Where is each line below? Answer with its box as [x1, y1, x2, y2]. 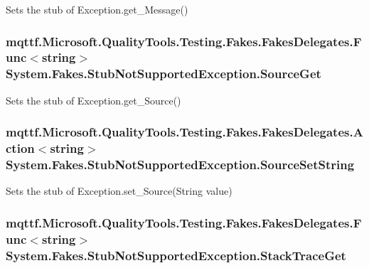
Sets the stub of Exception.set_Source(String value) [6, 183, 232, 198]
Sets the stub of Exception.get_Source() [6, 92, 181, 107]
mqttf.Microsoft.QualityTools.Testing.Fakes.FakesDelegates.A [6, 123, 363, 141]
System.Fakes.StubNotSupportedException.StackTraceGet [6, 246, 346, 264]
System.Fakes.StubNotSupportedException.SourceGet [6, 65, 321, 82]
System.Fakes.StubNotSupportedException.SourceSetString [6, 156, 355, 173]
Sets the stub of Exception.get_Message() [6, 2, 188, 16]
